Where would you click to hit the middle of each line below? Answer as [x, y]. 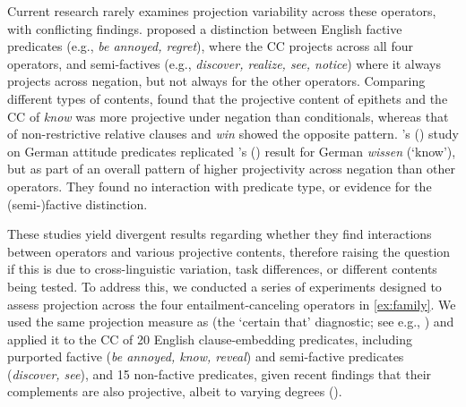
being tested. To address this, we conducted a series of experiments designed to [224, 286]
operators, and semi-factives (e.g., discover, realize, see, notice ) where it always [224, 63]
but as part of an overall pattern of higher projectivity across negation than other [231, 169]
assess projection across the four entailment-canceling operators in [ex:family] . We [232, 304]
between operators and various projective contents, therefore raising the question [229, 251]
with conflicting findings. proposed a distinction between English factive [205, 28]
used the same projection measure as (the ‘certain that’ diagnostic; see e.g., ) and [231, 322]
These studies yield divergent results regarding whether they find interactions [220, 234]
